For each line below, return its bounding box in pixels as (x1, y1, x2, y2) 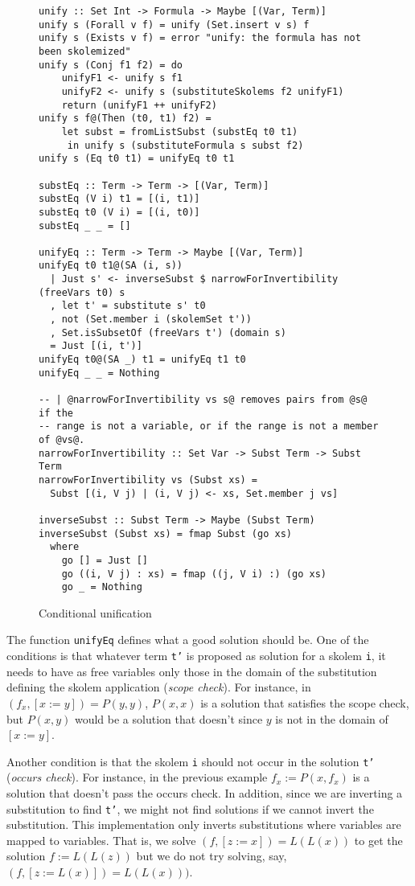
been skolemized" (39, 45, 131, 57)
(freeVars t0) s (39, 286, 125, 298)
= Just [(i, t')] (50, 340, 142, 352)
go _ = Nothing (61, 581, 142, 593)
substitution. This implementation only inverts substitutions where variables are (6, 816, 401, 833)
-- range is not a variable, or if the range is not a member (39, 420, 379, 433)
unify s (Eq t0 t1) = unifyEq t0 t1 (39, 153, 235, 165)
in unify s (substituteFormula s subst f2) (67, 139, 304, 151)
